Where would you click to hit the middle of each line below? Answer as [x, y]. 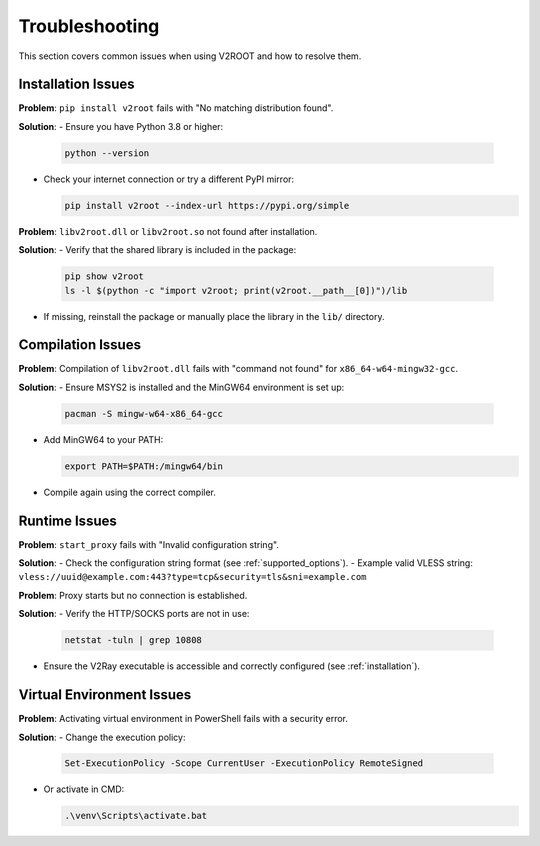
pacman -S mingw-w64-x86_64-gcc [144, 413]
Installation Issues [76, 84]
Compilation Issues [80, 345]
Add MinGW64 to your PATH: [103, 439]
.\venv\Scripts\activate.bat [136, 816]
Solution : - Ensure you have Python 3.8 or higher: [121, 126]
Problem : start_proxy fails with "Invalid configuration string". [149, 544]
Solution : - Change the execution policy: [102, 737]
